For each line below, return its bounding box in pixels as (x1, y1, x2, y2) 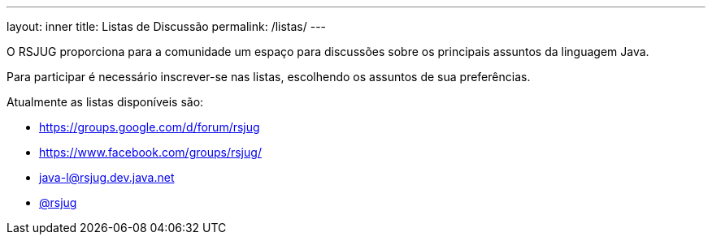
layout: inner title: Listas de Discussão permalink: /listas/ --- (7, 19, 327, 33)
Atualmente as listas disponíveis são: (7, 95, 204, 109)
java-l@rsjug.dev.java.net (39, 170, 175, 184)
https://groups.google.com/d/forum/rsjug (39, 120, 260, 134)
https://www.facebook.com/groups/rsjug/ (39, 145, 262, 159)
